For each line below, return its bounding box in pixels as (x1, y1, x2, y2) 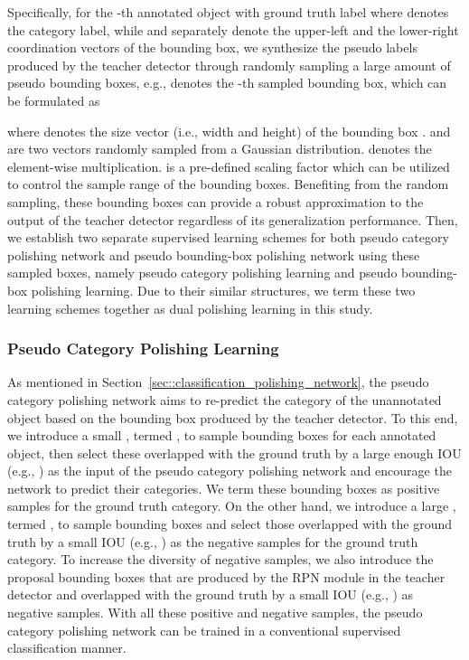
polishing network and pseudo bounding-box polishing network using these (7, 245, 420, 264)
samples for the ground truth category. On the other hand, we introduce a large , (7, 496, 456, 515)
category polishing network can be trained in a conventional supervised (7, 620, 401, 639)
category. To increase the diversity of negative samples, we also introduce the (7, 550, 434, 569)
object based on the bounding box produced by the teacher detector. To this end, (7, 408, 458, 427)
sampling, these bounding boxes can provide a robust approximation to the (7, 192, 424, 211)
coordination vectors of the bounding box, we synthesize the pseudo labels (7, 38, 417, 57)
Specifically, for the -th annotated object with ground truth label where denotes (7, 3, 449, 21)
